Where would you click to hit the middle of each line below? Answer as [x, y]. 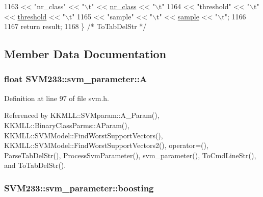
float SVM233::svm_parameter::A [76, 79]
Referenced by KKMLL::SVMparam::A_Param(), [82, 115]
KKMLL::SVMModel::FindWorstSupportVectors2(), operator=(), [106, 145]
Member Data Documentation [85, 54]
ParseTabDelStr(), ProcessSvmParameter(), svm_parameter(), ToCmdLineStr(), [130, 155]
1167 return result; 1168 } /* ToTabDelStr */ [75, 26]
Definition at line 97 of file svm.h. [57, 98]
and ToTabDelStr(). [35, 165]
